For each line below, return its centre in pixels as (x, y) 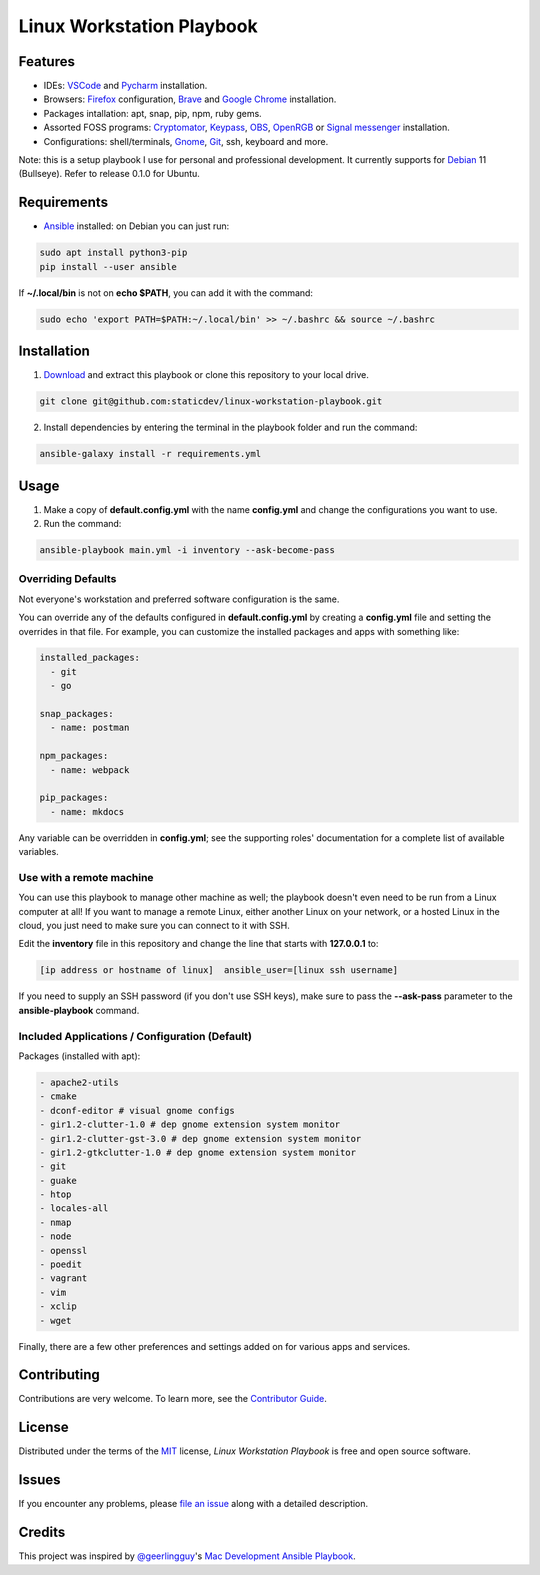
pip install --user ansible (108, 266)
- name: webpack (90, 769)
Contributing (59, 1375)
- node (55, 1236)
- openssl (63, 1250)
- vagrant (63, 1278)
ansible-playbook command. (79, 1010)
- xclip (58, 1306)
